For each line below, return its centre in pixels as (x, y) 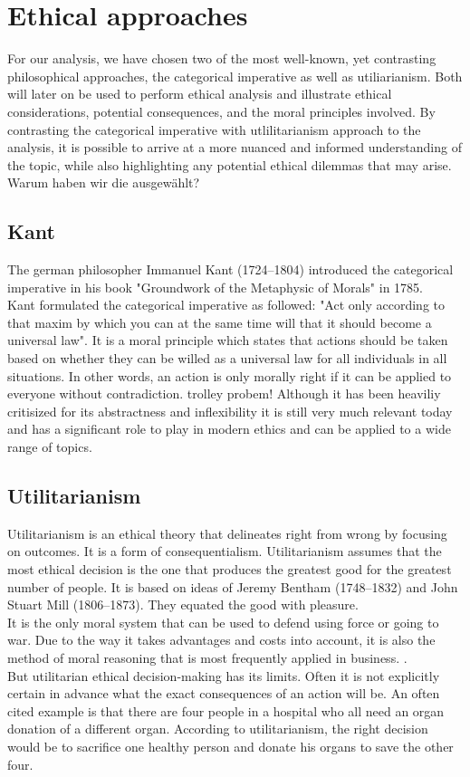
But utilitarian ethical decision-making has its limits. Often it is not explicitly (224, 675)
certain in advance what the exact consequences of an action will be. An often (224, 693)
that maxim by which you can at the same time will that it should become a (220, 322)
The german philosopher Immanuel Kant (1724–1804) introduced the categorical (230, 269)
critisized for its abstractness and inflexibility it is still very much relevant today (230, 411)
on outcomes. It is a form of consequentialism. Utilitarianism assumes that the (225, 551)
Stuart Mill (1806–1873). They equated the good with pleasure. (183, 604)
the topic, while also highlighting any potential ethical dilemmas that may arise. (230, 164)
